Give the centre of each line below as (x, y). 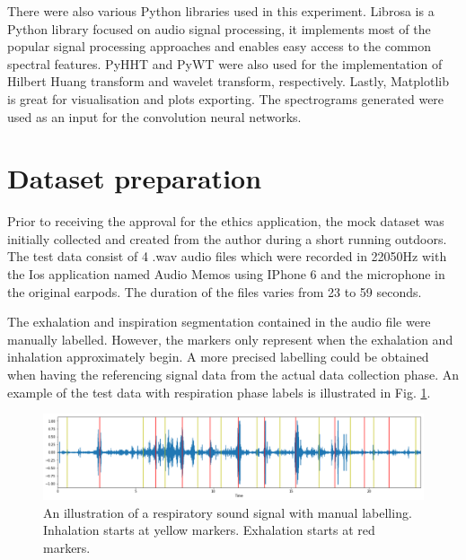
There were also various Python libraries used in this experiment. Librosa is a (221, 11)
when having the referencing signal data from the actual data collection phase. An (233, 375)
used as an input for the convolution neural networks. (154, 116)
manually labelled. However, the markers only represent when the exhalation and (230, 339)
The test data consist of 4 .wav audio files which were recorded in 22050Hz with (227, 256)
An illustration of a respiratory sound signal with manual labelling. (228, 512)
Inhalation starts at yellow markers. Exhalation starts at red (209, 530)
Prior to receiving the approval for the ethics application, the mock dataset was (226, 221)
